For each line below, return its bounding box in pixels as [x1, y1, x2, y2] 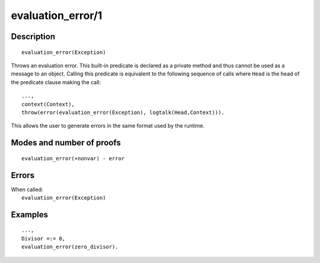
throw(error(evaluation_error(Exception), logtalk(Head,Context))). [21, 109, 225, 116]
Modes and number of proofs [11, 138, 121, 148]
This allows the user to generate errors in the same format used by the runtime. [11, 122, 205, 129]
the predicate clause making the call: [11, 78, 101, 85]
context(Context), [21, 101, 75, 107]
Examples [11, 210, 49, 220]
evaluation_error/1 [11, 9, 103, 22]
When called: [11, 186, 43, 193]
